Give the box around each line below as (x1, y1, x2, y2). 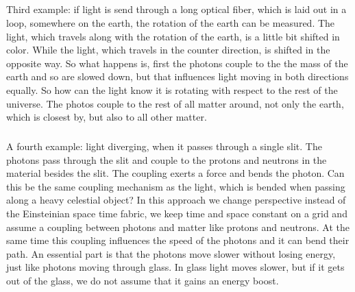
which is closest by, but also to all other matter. (6, 110, 207, 124)
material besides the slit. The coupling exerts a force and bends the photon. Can (6, 166, 345, 180)
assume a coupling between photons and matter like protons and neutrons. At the (6, 219, 350, 234)
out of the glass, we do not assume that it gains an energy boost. (6, 273, 279, 288)
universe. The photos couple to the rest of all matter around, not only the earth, (6, 96, 344, 110)
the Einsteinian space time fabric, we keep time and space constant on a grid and (6, 206, 347, 221)
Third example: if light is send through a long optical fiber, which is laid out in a (6, 2, 347, 16)
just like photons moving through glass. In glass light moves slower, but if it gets (6, 260, 345, 274)
